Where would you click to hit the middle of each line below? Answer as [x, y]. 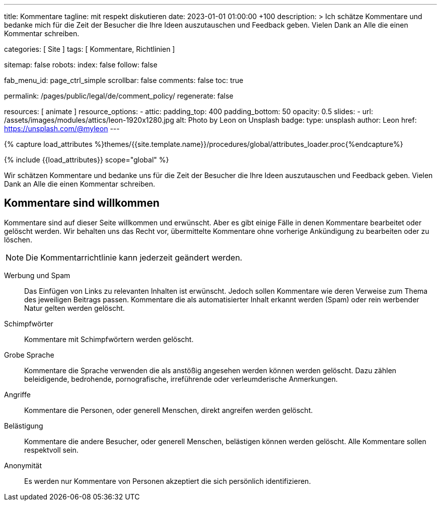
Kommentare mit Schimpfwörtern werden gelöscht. [109, 339]
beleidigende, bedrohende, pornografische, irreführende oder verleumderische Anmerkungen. [181, 379]
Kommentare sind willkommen [82, 203]
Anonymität [23, 465]
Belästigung [24, 426]
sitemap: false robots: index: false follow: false [81, 65]
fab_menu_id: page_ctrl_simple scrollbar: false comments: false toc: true [124, 80]
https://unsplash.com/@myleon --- [62, 129]
